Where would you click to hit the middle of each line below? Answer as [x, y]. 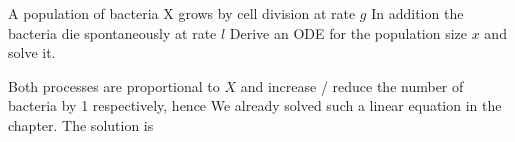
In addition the [417, 13]
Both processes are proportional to [114, 85]
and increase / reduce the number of [352, 85]
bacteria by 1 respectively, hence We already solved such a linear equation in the [255, 105]
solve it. [32, 52]
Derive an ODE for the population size [348, 32]
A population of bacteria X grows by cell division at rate [182, 13]
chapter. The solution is [81, 124]
